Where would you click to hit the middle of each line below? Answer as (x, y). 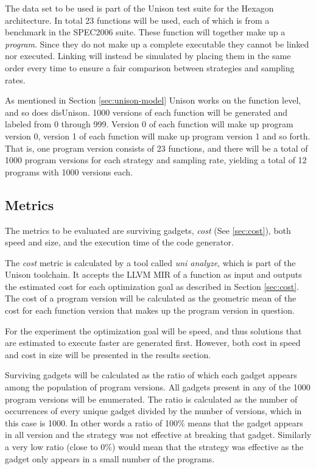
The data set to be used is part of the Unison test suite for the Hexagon (139, 8)
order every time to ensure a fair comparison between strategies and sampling (150, 67)
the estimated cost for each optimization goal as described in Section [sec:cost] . (152, 286)
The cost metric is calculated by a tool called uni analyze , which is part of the (150, 262)
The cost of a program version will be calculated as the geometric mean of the (151, 298)
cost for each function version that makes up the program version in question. (150, 310)
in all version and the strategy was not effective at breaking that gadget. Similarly (158, 435)
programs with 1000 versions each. (69, 171)
